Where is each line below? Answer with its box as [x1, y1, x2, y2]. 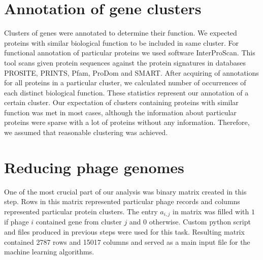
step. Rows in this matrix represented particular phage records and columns [4, 196, 240, 207]
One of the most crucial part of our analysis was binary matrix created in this [4, 186, 247, 197]
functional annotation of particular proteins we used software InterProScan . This [4, 47, 255, 58]
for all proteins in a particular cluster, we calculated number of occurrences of [4, 77, 246, 88]
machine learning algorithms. [4, 246, 94, 257]
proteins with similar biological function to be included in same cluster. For [4, 37, 239, 48]
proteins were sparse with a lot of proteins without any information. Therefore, [4, 117, 250, 127]
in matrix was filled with [173, 206, 249, 216]
